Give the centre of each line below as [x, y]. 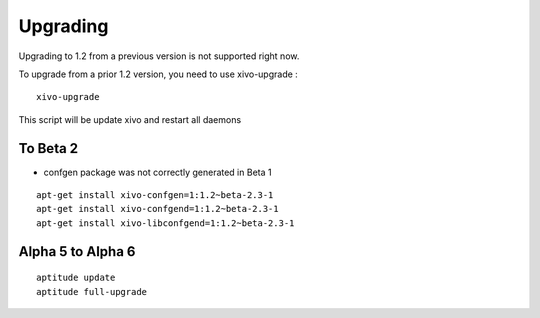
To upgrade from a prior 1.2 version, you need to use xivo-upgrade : [158, 74]
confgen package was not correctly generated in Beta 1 [157, 172]
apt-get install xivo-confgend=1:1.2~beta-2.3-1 [157, 209]
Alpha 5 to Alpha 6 [77, 251]
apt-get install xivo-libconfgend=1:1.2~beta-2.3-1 [165, 223]
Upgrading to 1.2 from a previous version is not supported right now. [159, 56]
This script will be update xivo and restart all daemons [130, 119]
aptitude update [76, 278]
